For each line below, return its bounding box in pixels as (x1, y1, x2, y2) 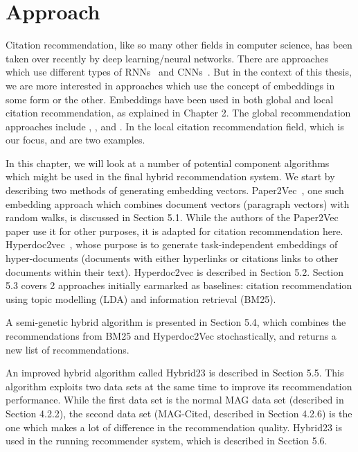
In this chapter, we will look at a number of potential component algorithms (6, 155, 330, 170)
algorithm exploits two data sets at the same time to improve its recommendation (6, 379, 352, 393)
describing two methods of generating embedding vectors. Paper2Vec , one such (6, 183, 344, 198)
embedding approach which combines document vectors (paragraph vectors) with (6, 196, 350, 211)
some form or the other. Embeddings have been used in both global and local (6, 92, 334, 106)
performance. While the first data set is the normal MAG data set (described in (6, 392, 344, 407)
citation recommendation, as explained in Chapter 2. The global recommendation (6, 105, 351, 120)
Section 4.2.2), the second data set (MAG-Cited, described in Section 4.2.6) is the (6, 406, 352, 420)
